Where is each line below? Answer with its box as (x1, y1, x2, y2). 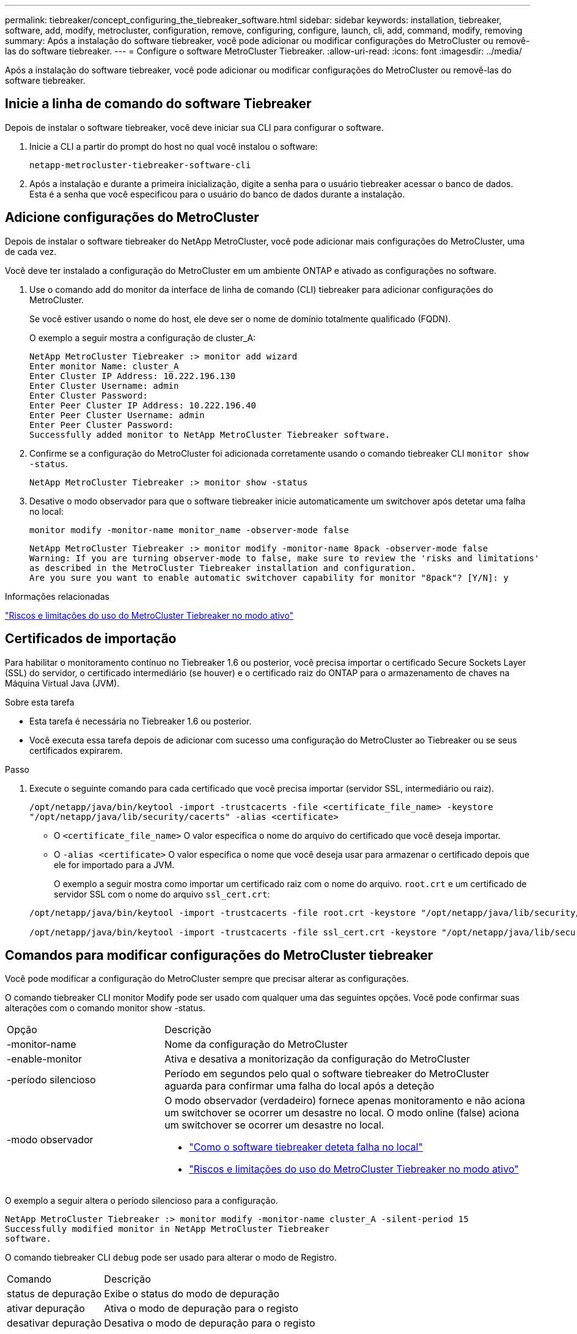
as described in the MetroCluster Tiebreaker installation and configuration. (29, 562, 416, 573)
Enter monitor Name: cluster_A (29, 361, 179, 371)
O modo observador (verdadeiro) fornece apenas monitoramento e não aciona (164, 1094, 526, 1107)
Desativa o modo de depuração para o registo (104, 1317, 315, 1330)
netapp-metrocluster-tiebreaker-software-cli (29, 160, 251, 170)
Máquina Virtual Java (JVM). (5, 677, 120, 688)
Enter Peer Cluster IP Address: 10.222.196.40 (29, 400, 256, 410)
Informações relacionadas (5, 591, 109, 602)
